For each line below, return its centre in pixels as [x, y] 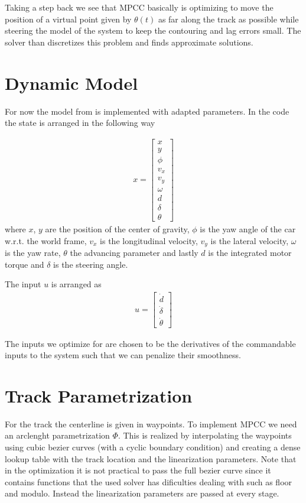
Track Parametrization [99, 395]
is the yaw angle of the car [248, 228]
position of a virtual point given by [68, 19]
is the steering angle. [91, 264]
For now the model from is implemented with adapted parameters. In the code [147, 111]
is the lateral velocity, [250, 240]
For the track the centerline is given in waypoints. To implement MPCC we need [151, 424]
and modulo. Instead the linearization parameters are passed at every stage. [142, 493]
